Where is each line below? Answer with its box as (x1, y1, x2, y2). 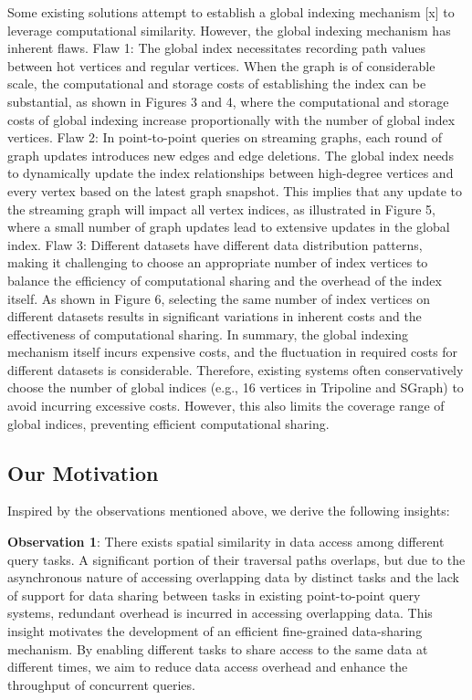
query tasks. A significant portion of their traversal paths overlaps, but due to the (7, 549, 466, 569)
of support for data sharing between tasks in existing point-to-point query (7, 585, 421, 604)
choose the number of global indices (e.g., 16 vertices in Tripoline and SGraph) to (7, 378, 464, 397)
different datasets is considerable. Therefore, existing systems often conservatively (7, 360, 464, 379)
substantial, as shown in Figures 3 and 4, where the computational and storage (7, 91, 449, 110)
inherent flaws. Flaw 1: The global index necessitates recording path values (7, 38, 426, 57)
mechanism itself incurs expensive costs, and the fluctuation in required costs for (7, 342, 458, 361)
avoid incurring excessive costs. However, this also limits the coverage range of (7, 396, 445, 415)
